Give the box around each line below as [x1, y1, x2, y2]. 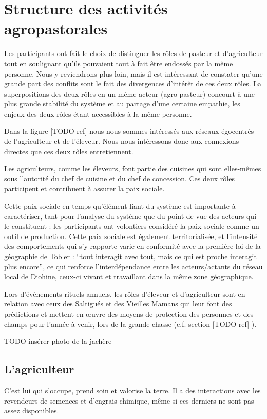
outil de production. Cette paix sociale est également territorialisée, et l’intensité [4, 230, 258, 241]
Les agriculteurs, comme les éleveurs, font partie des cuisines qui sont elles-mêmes [4, 163, 261, 174]
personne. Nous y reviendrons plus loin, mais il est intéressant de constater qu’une [4, 68, 263, 79]
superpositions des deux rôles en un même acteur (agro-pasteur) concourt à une [4, 88, 255, 99]
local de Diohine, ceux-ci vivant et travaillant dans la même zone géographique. [4, 271, 254, 282]
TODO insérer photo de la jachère [4, 336, 112, 347]
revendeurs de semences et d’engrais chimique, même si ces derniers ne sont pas [4, 395, 254, 406]
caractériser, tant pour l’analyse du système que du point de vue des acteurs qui [4, 210, 257, 221]
